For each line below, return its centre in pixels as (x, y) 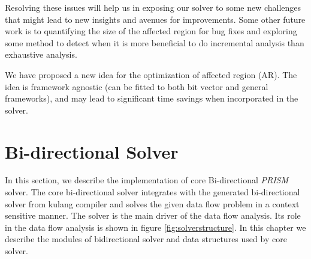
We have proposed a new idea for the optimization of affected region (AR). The (151, 74)
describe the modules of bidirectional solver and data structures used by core (146, 239)
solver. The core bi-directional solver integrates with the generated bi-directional (153, 192)
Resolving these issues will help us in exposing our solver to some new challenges (153, 7)
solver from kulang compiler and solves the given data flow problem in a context (152, 203)
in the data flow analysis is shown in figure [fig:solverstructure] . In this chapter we (155, 227)
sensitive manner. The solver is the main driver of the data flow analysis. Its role (153, 215)
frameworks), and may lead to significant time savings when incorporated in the (152, 98)
